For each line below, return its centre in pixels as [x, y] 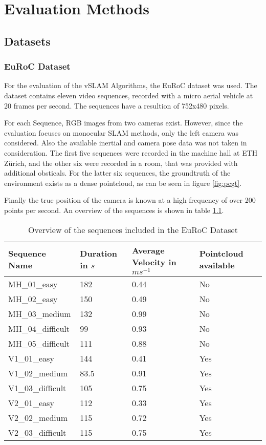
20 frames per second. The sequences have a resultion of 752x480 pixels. [117, 105]
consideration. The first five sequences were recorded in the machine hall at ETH [131, 152]
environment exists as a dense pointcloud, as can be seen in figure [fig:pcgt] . [123, 183]
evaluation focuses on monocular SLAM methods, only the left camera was [121, 132]
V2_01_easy [31, 403]
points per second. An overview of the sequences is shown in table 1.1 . [114, 210]
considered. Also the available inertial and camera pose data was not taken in [126, 143]
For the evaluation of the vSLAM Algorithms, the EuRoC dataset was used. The [131, 85]
